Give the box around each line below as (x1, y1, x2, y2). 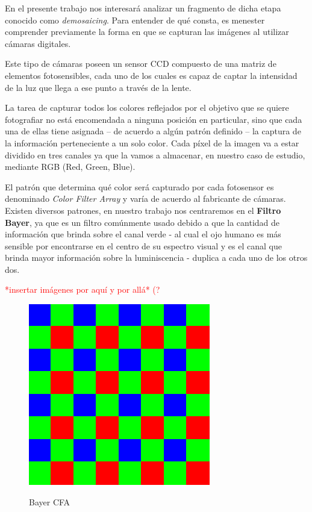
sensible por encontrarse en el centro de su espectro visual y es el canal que (5, 239, 282, 252)
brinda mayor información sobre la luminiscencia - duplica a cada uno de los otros (5, 251, 308, 264)
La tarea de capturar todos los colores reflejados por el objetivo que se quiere (5, 101, 289, 114)
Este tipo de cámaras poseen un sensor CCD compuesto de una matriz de (5, 57, 276, 70)
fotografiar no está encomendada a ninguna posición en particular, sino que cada (5, 113, 302, 125)
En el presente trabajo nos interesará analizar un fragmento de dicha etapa (5, 2, 281, 14)
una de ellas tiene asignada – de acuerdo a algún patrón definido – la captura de (5, 125, 301, 137)
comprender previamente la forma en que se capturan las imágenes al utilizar (5, 25, 289, 38)
